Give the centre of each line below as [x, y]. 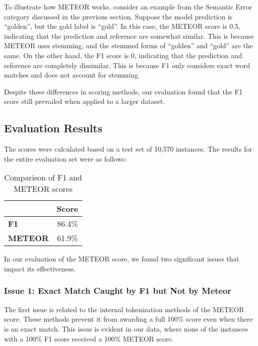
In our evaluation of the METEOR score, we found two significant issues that [122, 259]
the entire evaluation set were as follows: [65, 158]
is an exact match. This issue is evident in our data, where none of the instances [126, 328]
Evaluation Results [53, 128]
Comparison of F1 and [43, 177]
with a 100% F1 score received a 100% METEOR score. [89, 338]
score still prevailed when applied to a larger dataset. [85, 101]
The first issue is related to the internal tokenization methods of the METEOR [124, 309]
